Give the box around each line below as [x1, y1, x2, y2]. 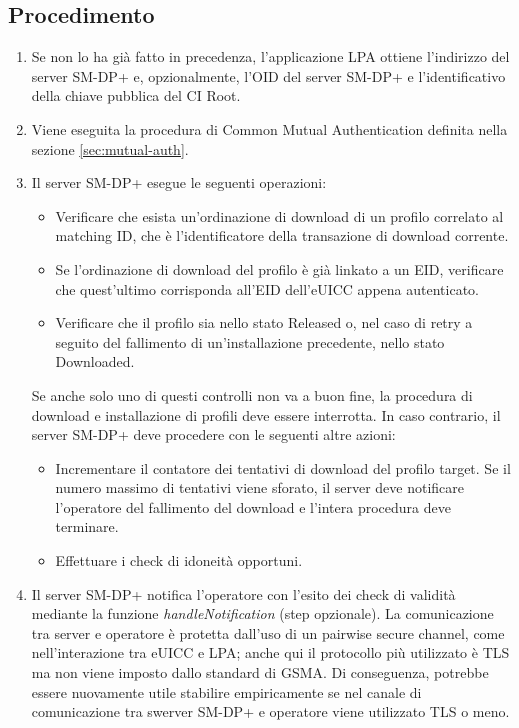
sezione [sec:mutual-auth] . [31, 138, 189, 159]
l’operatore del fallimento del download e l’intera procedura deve [55, 496, 451, 517]
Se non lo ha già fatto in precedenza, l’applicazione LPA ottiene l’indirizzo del [31, 46, 510, 67]
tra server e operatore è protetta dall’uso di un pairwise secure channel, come [31, 622, 505, 643]
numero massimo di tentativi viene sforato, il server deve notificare [55, 477, 465, 498]
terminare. [55, 516, 119, 537]
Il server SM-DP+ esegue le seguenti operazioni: [31, 172, 327, 193]
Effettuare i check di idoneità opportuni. [55, 550, 303, 571]
